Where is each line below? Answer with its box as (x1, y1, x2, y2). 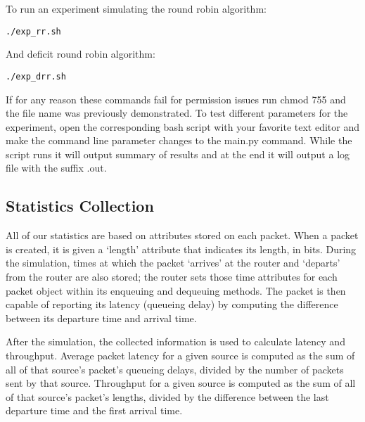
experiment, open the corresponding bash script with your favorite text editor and (6, 119, 359, 134)
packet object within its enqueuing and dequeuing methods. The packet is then (6, 283, 346, 298)
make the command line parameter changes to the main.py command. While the (6, 133, 352, 148)
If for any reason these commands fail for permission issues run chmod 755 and (6, 91, 346, 106)
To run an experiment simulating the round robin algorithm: (6, 1, 267, 15)
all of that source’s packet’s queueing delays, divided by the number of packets (6, 362, 344, 376)
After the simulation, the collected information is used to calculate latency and (6, 334, 345, 349)
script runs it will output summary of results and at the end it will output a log (6, 146, 350, 161)
